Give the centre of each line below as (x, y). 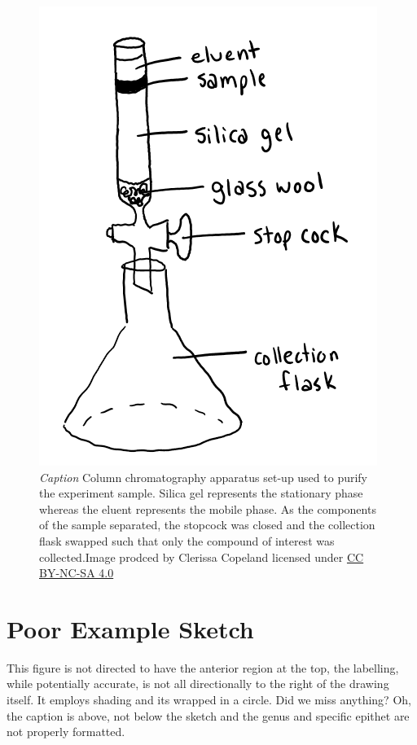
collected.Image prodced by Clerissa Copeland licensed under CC (202, 557)
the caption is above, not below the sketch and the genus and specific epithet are (208, 715)
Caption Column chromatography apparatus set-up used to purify (204, 477)
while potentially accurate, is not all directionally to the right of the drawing (198, 684)
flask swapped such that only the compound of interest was (187, 540)
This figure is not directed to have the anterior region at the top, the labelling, (203, 667)
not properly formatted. (66, 732)
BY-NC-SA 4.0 (77, 573)
